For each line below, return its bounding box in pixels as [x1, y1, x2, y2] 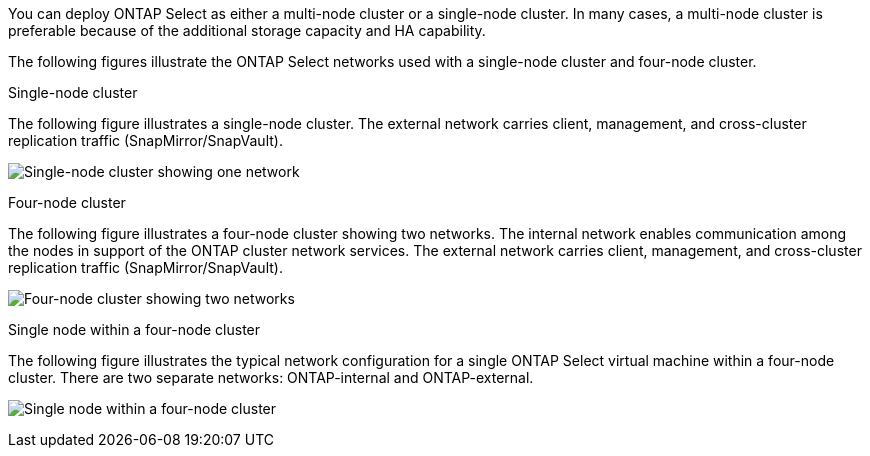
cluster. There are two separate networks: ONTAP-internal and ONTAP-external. [8, 369, 534, 386]
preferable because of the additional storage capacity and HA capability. [8, 22, 486, 39]
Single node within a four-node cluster [8, 321, 261, 338]
